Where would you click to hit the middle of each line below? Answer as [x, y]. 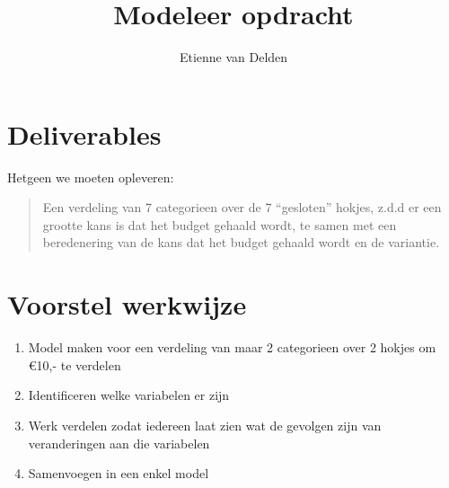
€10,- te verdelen [75, 364]
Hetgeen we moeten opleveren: [91, 177]
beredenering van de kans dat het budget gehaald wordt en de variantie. [241, 242]
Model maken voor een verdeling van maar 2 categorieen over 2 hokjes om [232, 347]
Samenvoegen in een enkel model [119, 473]
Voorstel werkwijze [127, 304]
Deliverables [84, 133]
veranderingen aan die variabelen [119, 443]
